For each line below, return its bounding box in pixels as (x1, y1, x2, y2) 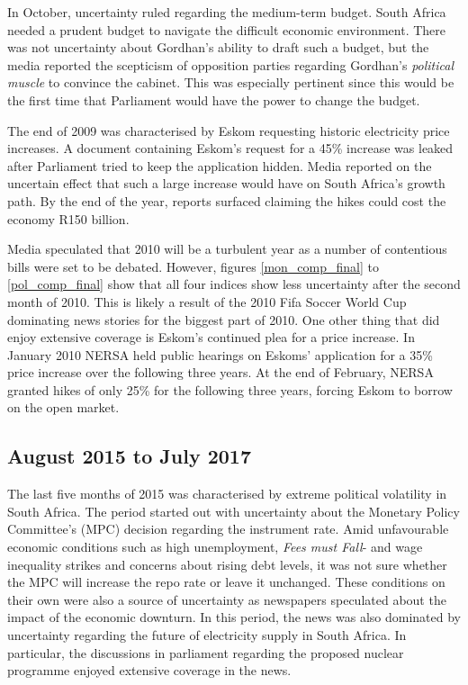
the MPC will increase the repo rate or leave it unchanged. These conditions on (7, 572, 445, 591)
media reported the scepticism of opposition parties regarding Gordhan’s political (7, 55, 454, 74)
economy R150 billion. (7, 209, 130, 228)
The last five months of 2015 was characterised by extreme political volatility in (7, 484, 447, 503)
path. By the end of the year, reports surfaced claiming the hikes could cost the (7, 191, 446, 210)
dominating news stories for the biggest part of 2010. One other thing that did (7, 310, 440, 329)
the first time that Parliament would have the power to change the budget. (7, 90, 420, 109)
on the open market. (7, 398, 120, 417)
